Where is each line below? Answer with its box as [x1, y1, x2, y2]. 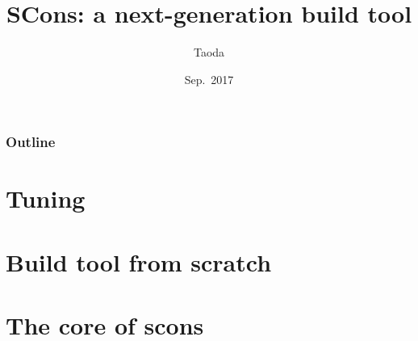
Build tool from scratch [6, 245, 272, 278]
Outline [6, 132, 56, 152]
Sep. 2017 [184, 70, 234, 87]
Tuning [6, 182, 86, 215]
